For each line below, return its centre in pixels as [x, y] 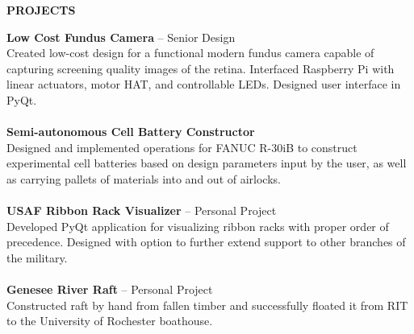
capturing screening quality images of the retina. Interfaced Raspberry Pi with [201, 68]
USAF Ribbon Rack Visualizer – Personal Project [142, 210]
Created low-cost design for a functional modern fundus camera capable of [190, 53]
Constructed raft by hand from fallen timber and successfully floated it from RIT [207, 305]
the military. [37, 257]
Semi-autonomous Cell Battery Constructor [131, 132]
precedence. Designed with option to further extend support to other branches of [206, 242]
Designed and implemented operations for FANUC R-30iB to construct [182, 147]
